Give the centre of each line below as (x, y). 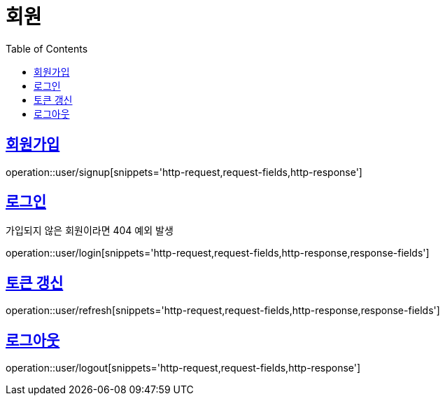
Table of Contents (47, 48)
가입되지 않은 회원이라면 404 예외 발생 (90, 231)
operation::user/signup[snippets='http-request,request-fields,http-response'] (184, 172)
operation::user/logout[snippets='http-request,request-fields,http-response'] (183, 368)
